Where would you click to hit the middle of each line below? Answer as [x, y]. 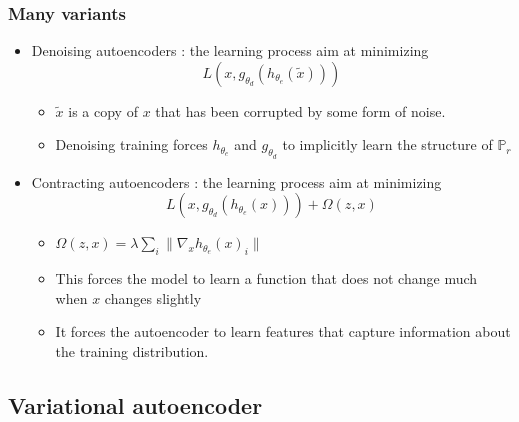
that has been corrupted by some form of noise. [300, 110]
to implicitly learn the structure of [387, 144]
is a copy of [103, 110]
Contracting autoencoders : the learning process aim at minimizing [236, 181]
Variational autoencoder [135, 404]
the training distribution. [132, 350]
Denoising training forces [131, 144]
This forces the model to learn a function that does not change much [266, 278]
